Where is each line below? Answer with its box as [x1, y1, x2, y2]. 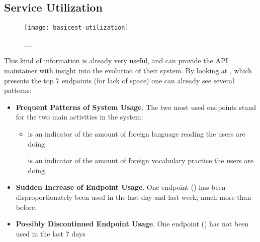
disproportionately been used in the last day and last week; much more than [16, 191, 251, 202]
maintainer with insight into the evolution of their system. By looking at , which [4, 65, 252, 76]
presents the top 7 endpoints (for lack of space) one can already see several [4, 75, 234, 85]
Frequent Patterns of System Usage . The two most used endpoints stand [16, 101, 256, 112]
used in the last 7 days [16, 228, 85, 238]
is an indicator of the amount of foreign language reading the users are [28, 129, 245, 139]
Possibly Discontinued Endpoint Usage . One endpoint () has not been [16, 218, 249, 229]
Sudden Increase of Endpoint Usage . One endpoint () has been [16, 182, 226, 192]
